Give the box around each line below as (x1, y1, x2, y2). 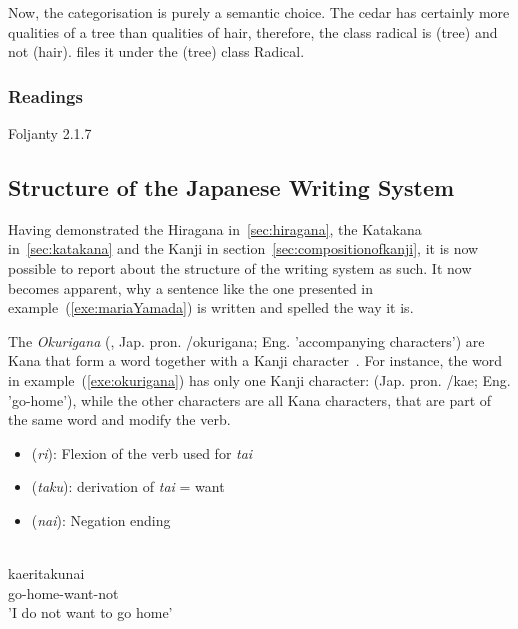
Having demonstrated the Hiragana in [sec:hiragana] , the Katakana (8, 218, 422, 239)
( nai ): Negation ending (31, 509, 171, 530)
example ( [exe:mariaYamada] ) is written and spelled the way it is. (8, 297, 414, 318)
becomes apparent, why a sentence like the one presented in (8, 277, 374, 298)
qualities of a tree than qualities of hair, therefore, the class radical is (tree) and (8, 21, 498, 42)
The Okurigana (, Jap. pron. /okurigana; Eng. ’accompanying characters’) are (8, 330, 485, 351)
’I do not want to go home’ (8, 602, 173, 623)
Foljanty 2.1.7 (8, 123, 92, 143)
